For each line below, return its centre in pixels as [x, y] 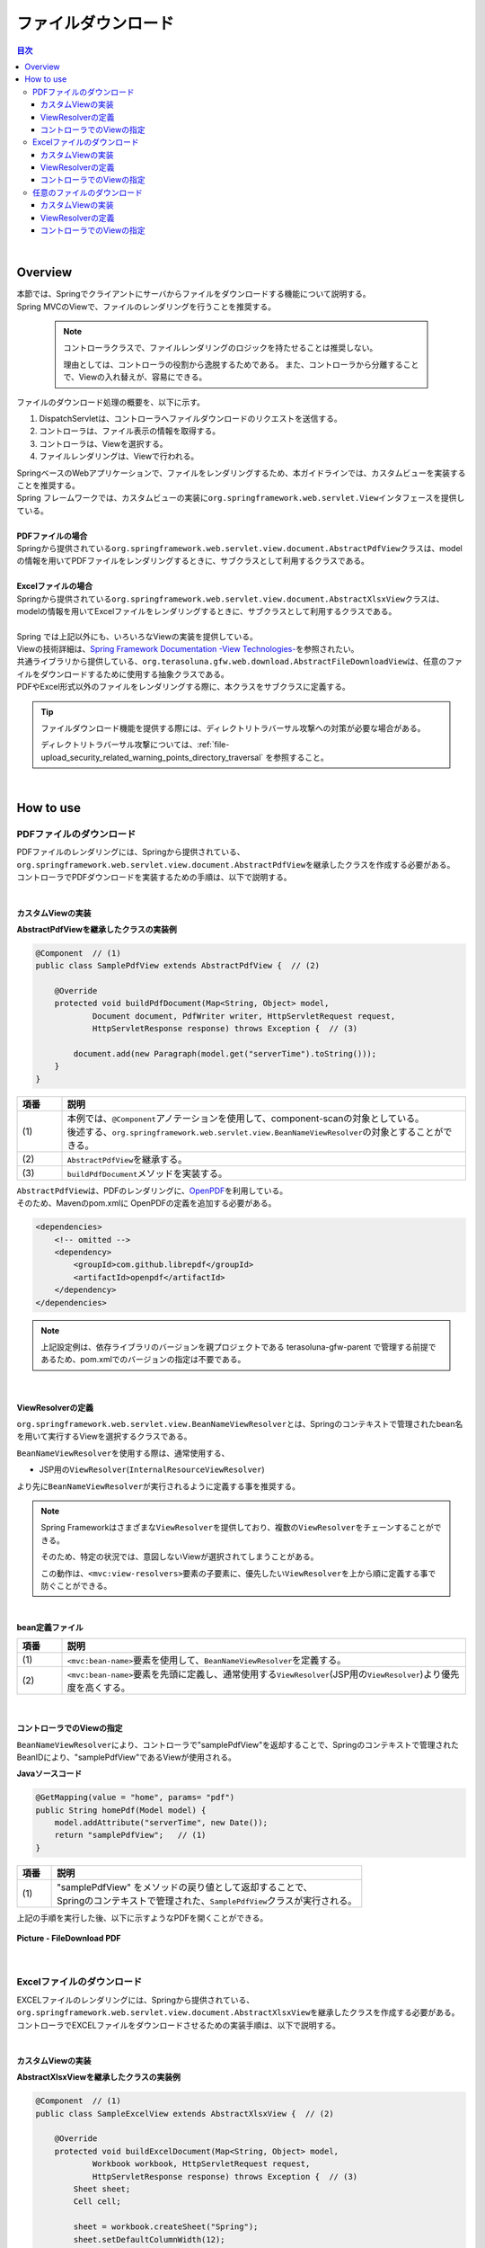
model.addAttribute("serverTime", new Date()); [161, 1823]
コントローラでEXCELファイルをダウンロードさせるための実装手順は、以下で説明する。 [179, 2025]
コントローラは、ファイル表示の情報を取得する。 [129, 431]
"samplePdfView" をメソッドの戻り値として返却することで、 [185, 1887]
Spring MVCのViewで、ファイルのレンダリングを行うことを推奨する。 [146, 307]
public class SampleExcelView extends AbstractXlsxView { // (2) [185, 2114]
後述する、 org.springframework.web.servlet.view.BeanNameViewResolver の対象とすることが [255, 1131]
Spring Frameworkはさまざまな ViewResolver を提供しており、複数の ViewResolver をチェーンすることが [238, 1528]
